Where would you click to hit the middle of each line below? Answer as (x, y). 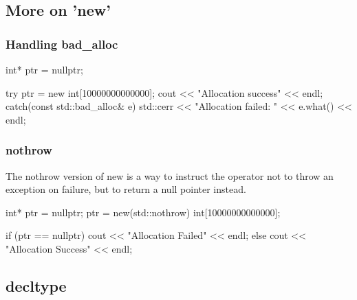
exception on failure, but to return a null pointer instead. (126, 189)
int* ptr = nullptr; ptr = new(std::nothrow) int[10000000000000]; (143, 212)
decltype (36, 285)
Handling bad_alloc (62, 44)
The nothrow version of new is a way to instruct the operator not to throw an (170, 175)
